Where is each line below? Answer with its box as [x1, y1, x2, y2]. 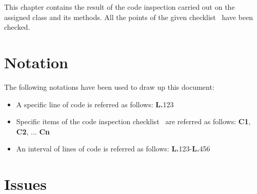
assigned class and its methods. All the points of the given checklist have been [4, 11, 253, 22]
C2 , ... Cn [16, 126, 50, 137]
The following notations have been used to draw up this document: [4, 81, 214, 92]
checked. [4, 22, 30, 32]
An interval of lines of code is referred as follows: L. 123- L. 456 [16, 143, 210, 154]
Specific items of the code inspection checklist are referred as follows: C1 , [16, 116, 251, 127]
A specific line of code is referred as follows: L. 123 [16, 99, 174, 109]
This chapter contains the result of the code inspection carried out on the [4, 2, 235, 12]
